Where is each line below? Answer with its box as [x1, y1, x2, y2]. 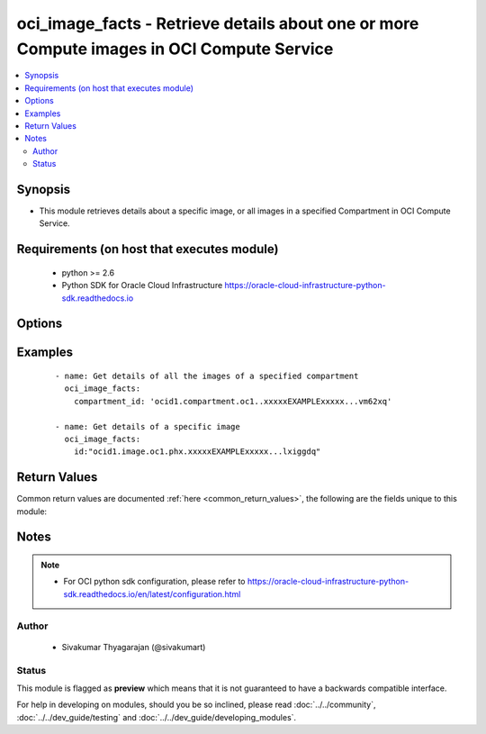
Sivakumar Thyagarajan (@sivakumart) [61, 641, 206, 652]
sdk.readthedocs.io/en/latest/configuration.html [63, 588, 241, 599]
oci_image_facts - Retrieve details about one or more [16, 14, 419, 33]
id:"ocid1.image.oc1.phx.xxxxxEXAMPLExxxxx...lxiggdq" [73, 447, 321, 457]
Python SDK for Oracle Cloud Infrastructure [61, 280, 223, 291]
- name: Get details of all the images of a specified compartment [55, 370, 359, 381]
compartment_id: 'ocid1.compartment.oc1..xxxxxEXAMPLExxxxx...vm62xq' [73, 396, 392, 406]
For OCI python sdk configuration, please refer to [63, 576, 246, 587]
